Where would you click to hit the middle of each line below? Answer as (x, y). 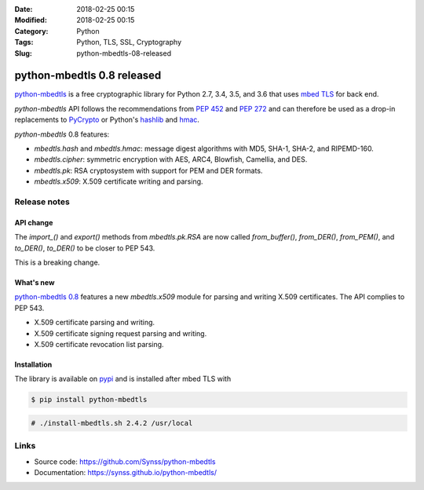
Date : (24, 9)
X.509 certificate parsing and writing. (95, 323)
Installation (33, 364)
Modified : (31, 20)
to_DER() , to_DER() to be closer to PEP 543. (85, 248)
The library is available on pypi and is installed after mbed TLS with (123, 379)
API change (34, 222)
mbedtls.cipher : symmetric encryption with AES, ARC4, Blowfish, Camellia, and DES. (171, 159)
